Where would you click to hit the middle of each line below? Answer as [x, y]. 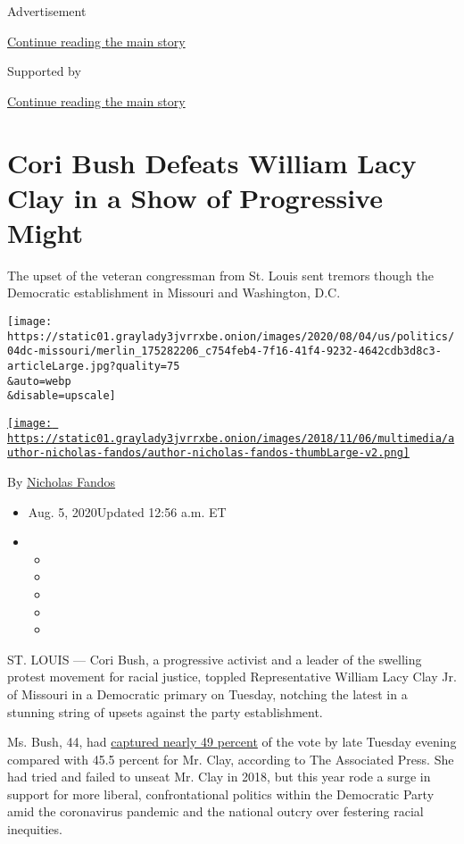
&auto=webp [39, 381]
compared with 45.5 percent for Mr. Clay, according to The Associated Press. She [231, 759]
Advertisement [47, 11]
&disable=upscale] [62, 396]
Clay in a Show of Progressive [195, 197]
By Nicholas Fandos [62, 481]
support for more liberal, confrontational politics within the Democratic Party [221, 794]
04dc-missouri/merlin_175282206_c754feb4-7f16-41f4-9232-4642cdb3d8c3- [224, 351]
